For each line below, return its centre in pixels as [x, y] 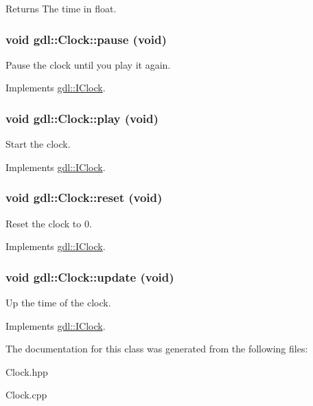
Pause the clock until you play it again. [88, 64]
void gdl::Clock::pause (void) [86, 39]
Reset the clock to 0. [49, 223]
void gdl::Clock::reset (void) [84, 198]
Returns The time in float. [61, 8]
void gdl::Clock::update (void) [90, 277]
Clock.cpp [26, 395]
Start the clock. [38, 144]
